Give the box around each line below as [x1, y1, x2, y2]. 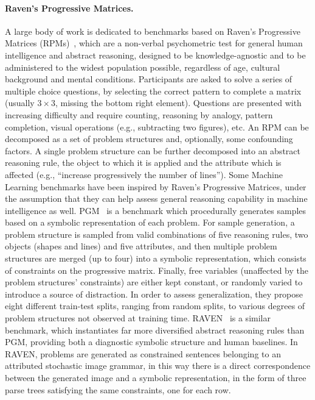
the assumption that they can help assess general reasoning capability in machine [5, 192, 308, 205]
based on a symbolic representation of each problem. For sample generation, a [5, 216, 295, 229]
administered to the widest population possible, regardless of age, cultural [5, 60, 280, 73]
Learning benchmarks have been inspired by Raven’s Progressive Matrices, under [5, 180, 306, 193]
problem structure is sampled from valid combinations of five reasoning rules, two [5, 227, 308, 240]
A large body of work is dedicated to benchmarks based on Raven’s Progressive [5, 24, 300, 37]
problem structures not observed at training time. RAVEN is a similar [5, 312, 271, 324]
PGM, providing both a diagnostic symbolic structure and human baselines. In [5, 335, 298, 348]
